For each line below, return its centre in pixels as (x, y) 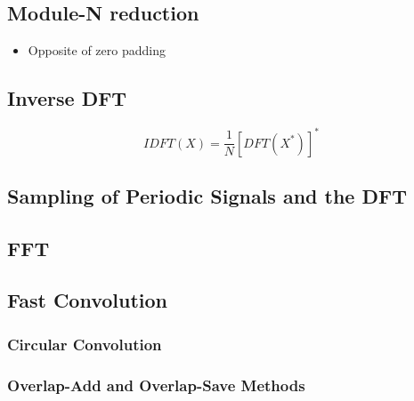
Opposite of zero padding (97, 50)
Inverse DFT (67, 98)
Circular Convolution (85, 344)
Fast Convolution (88, 300)
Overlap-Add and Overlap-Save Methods (156, 385)
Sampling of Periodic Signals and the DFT (207, 195)
